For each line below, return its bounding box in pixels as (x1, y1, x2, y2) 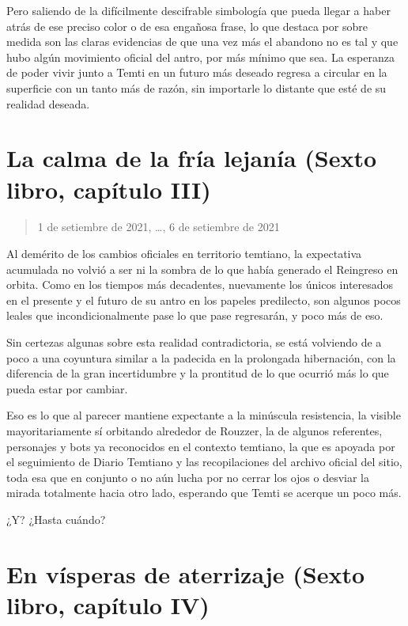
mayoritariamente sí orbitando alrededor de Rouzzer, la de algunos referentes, (6, 423, 383, 438)
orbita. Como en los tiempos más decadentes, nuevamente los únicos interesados (6, 276, 394, 293)
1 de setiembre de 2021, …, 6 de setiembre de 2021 (37, 218, 280, 235)
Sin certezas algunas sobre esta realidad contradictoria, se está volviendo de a (6, 334, 382, 351)
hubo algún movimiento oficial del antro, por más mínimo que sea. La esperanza (6, 48, 395, 65)
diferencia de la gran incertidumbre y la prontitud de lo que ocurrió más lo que (6, 365, 389, 381)
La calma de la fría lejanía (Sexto (6, 142, 377, 174)
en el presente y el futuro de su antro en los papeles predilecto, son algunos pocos (6, 291, 401, 308)
